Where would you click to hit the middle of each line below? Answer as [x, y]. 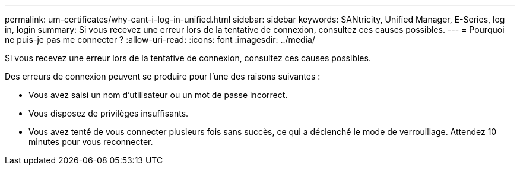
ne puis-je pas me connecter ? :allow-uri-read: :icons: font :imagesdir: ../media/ [160, 40]
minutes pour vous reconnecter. [91, 142]
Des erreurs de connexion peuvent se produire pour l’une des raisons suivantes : [163, 76]
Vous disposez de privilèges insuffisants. [109, 113]
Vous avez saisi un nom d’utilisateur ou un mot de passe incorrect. [158, 95]
